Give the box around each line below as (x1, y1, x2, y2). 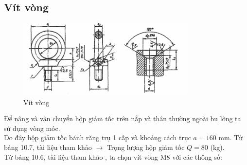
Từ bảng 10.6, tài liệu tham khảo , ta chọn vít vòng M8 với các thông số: (4, 151, 222, 162)
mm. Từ (218, 132, 243, 143)
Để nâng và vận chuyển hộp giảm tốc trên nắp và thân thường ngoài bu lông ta (4, 113, 241, 124)
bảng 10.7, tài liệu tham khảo (4, 142, 92, 152)
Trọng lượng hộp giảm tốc (106, 142, 185, 152)
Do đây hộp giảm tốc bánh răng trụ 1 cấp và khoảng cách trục (4, 132, 191, 143)
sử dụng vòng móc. (4, 123, 60, 133)
